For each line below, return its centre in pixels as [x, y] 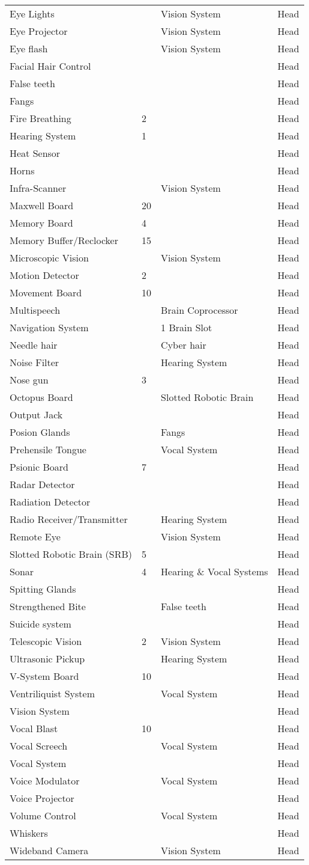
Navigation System [49, 327]
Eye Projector [39, 31]
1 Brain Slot [187, 327]
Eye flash [29, 48]
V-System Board [44, 676]
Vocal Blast [34, 728]
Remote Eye [35, 536]
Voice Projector [42, 798]
